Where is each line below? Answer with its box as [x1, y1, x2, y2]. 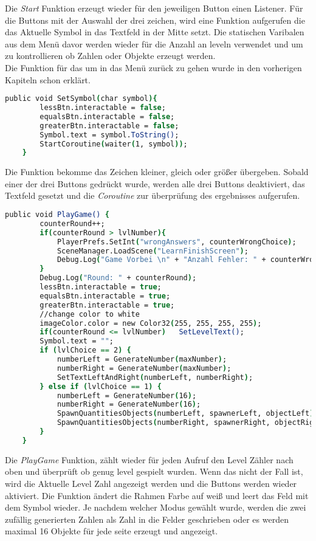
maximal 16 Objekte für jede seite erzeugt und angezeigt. [5, 525, 218, 537]
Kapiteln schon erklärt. [5, 73, 91, 86]
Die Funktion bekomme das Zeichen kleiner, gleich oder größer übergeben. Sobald [5, 165, 309, 178]
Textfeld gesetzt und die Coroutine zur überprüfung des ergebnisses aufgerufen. [5, 189, 300, 202]
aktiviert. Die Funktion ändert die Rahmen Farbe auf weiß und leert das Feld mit [5, 489, 309, 501]
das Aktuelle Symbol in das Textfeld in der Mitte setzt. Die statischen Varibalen [5, 26, 304, 38]
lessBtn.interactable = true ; [39, 283, 162, 292]
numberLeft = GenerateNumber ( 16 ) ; [57, 391, 197, 400]
